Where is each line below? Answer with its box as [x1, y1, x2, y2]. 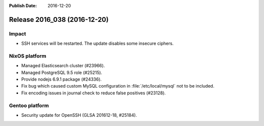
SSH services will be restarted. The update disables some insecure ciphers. [21, 40, 174, 46]
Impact [9, 30, 26, 37]
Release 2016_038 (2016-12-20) [9, 15, 109, 24]
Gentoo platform [9, 102, 49, 109]
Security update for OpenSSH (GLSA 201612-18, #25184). [21, 112, 137, 118]
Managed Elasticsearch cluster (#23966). [21, 63, 105, 69]
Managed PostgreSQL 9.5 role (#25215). [21, 70, 103, 75]
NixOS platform [9, 53, 46, 59]
